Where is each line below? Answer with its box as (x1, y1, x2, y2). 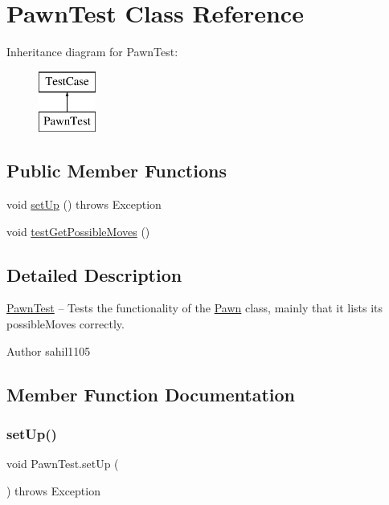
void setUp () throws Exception (6, 196, 162, 213)
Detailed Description (6, 262, 182, 287)
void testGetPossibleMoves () (6, 222, 150, 239)
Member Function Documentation (6, 381, 296, 406)
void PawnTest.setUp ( (6, 455, 119, 472)
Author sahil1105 (6, 342, 91, 359)
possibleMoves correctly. (6, 316, 125, 332)
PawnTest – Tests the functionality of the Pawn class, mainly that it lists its (6, 299, 383, 316)
